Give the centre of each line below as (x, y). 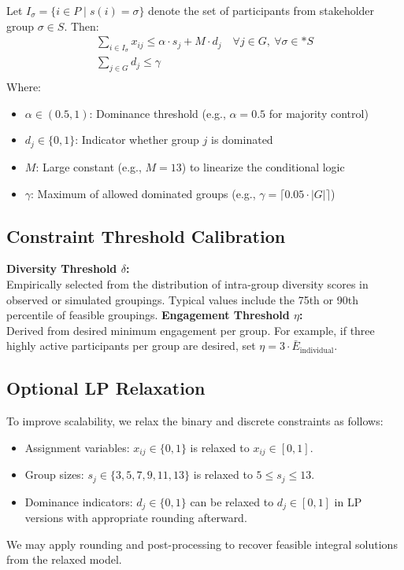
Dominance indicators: (79, 501)
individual (317, 350)
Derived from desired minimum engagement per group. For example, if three (191, 330)
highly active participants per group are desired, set (131, 346)
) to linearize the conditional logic (263, 166)
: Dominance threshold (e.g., (158, 113)
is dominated (242, 140)
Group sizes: (54, 474)
